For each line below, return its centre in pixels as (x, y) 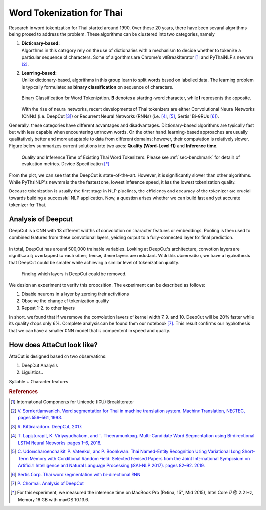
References (24, 391)
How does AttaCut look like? (53, 345)
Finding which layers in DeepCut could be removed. (74, 274)
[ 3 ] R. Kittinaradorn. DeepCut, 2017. (47, 427)
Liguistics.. (33, 372)
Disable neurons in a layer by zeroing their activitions (75, 294)
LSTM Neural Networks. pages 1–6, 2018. (60, 443)
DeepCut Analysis (40, 366)
